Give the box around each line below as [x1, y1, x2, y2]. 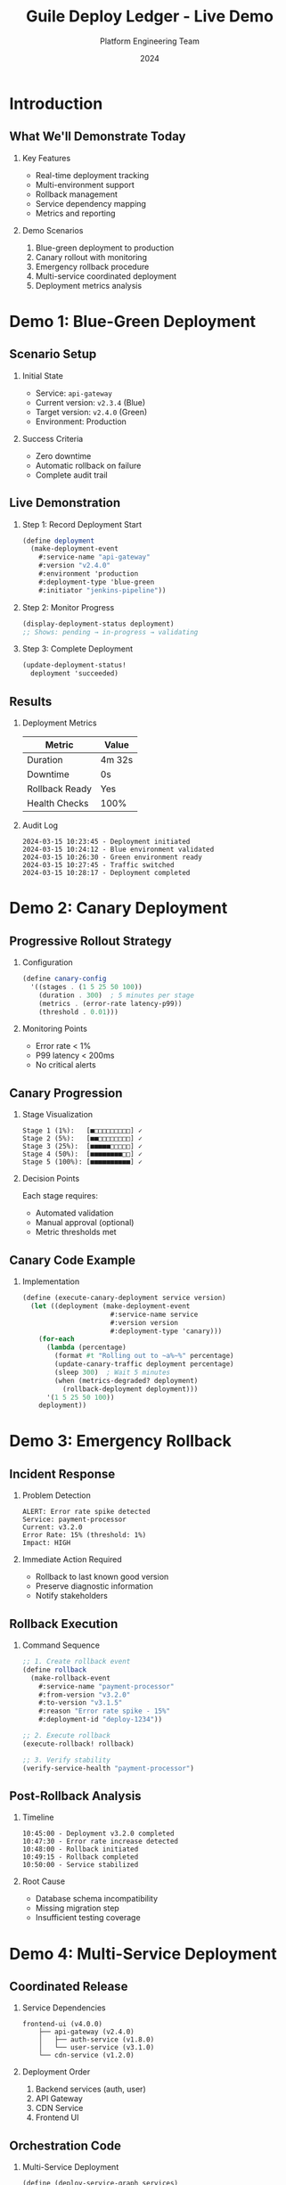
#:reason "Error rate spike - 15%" [38, 1706, 171, 1716]
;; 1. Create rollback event [21, 1657, 131, 1666]
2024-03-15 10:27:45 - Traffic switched [21, 861, 175, 870]
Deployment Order [21, 2066, 91, 2077]
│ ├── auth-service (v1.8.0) [38, 2035, 155, 2044]
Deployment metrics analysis [35, 280, 143, 291]
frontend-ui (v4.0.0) [21, 2020, 102, 2029]
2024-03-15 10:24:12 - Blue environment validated [21, 845, 215, 854]
